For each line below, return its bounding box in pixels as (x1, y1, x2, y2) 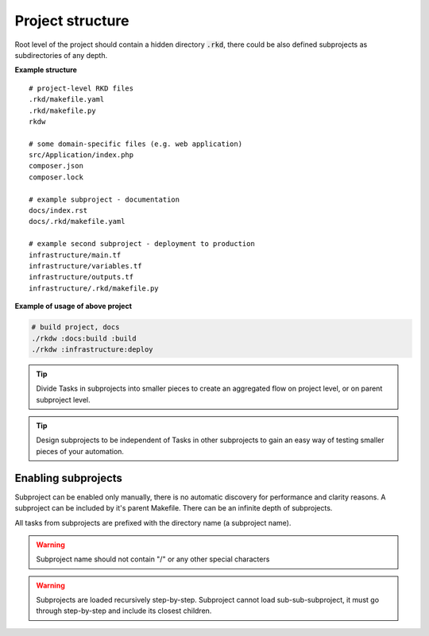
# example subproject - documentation (29, 195, 180, 204)
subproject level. (36, 395, 91, 404)
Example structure (14, 65, 77, 75)
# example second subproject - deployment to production (29, 239, 256, 249)
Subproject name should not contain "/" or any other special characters (36, 554, 270, 564)
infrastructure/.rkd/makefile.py (29, 283, 159, 293)
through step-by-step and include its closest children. (36, 606, 212, 615)
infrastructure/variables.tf (29, 261, 142, 270)
